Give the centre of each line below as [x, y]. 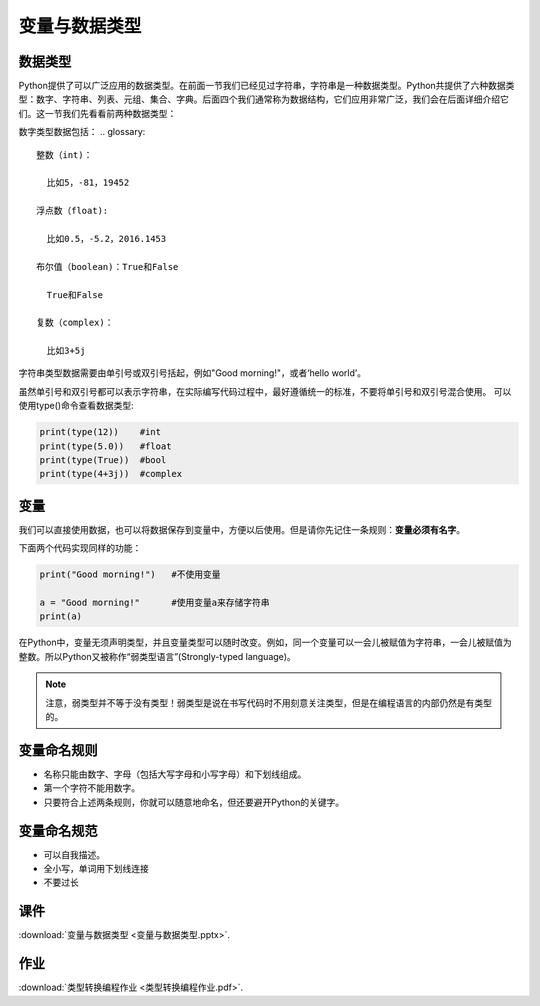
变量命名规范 [58, 830]
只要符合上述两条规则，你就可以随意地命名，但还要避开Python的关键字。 [194, 802]
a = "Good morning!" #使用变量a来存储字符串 [154, 603]
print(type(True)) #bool [103, 460]
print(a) [61, 616]
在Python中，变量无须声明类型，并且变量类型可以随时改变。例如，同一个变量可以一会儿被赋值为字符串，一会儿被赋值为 [265, 642]
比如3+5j [66, 351]
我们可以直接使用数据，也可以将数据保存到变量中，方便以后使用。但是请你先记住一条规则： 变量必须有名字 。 [241, 529]
